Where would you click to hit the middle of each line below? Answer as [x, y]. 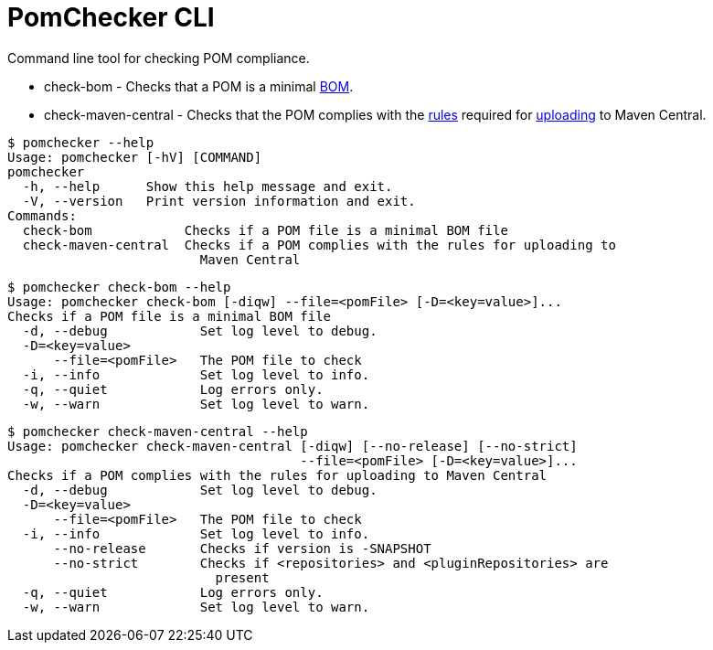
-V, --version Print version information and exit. [219, 201]
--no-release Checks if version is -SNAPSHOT [242, 548]
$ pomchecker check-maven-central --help [158, 431]
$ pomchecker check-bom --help [119, 287]
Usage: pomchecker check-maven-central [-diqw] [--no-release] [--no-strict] [293, 446]
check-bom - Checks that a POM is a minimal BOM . [199, 86]
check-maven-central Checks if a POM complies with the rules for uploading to [319, 245]
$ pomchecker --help [81, 142]
